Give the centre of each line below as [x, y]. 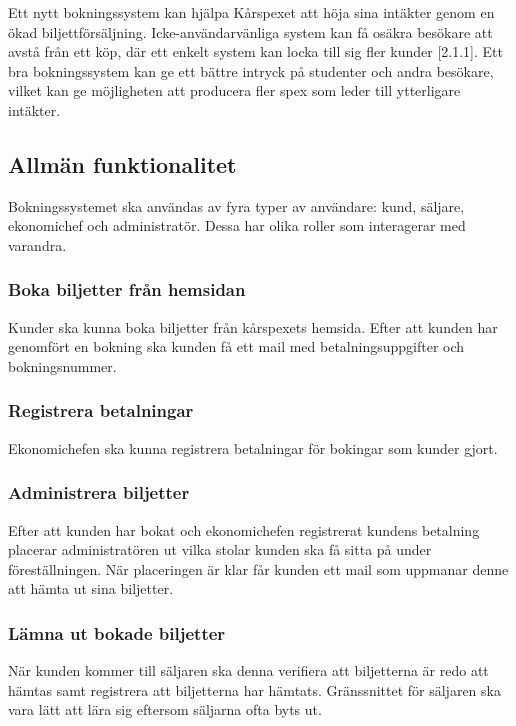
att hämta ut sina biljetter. [91, 588]
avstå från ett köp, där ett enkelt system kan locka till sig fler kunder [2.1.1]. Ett [255, 51]
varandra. [37, 244]
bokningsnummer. [62, 365]
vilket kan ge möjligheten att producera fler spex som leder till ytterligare [234, 90]
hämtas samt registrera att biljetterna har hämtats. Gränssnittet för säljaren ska [254, 689]
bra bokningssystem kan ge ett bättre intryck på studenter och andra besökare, [251, 70]
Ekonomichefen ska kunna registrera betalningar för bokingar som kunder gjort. [253, 447]
